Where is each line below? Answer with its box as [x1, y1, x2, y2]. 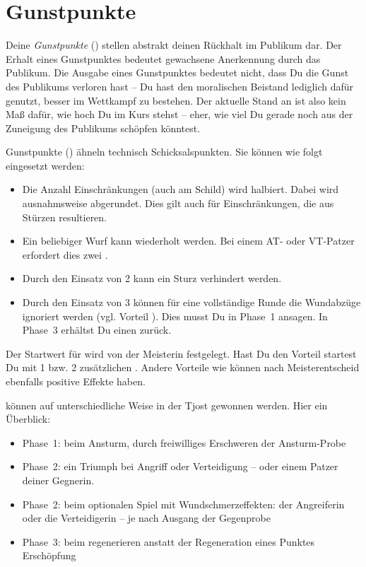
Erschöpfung [22, 548, 76, 563]
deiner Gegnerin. [22, 472, 95, 487]
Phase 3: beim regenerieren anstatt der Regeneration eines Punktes [22, 534, 315, 549]
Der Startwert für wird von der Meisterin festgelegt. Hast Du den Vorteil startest [6, 346, 357, 361]
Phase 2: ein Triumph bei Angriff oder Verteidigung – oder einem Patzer [22, 459, 338, 474]
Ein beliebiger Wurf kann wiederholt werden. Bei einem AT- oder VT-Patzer [22, 233, 355, 248]
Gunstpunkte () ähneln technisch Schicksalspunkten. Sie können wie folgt [6, 144, 323, 159]
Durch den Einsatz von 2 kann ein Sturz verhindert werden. [22, 271, 282, 286]
